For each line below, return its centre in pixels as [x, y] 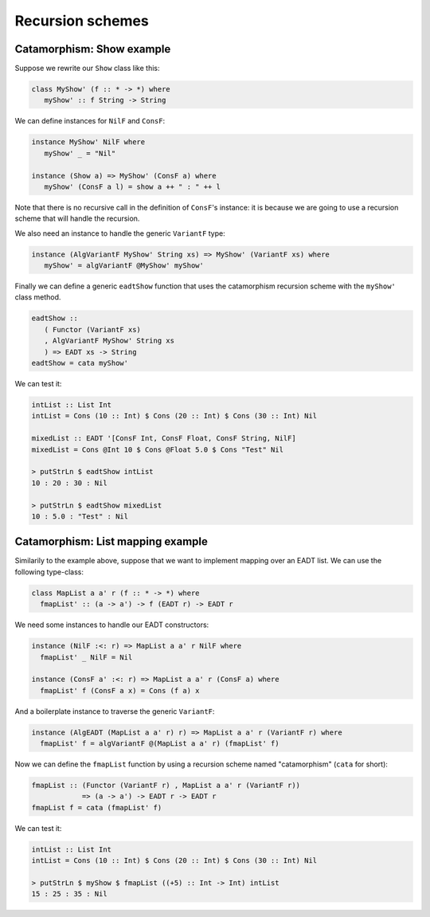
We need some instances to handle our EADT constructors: [112, 625]
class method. [38, 297]
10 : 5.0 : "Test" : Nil [80, 516]
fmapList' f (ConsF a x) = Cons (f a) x [120, 690]
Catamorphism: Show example [93, 49]
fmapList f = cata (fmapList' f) [97, 807]
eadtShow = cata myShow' [80, 363]
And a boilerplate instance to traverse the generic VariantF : [115, 711]
